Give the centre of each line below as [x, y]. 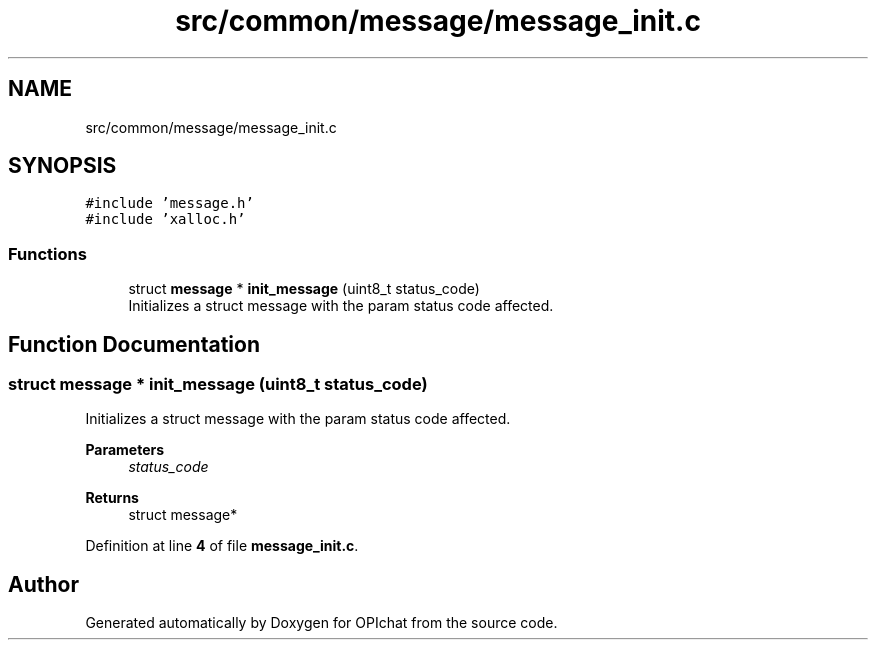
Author [43, 584]
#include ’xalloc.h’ [165, 219]
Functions [47, 253]
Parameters [125, 450]
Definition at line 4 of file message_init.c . [222, 546]
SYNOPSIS [62, 166]
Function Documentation [134, 344]
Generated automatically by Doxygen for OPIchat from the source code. [321, 623]
